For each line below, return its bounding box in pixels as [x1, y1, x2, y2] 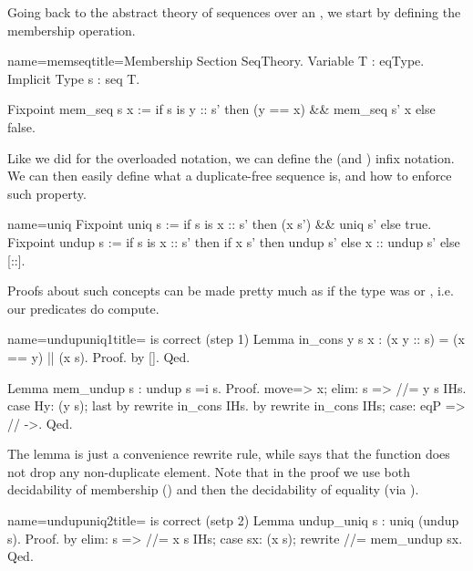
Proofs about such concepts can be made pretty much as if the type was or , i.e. [7, 281, 454, 300]
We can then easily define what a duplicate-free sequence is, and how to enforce [7, 166, 452, 185]
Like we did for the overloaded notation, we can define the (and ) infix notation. [7, 148, 455, 167]
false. [7, 117, 36, 136]
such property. [7, 183, 87, 202]
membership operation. [7, 20, 136, 39]
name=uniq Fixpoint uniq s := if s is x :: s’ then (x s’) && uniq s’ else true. [7, 214, 432, 234]
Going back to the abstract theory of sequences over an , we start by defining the [7, 3, 461, 21]
